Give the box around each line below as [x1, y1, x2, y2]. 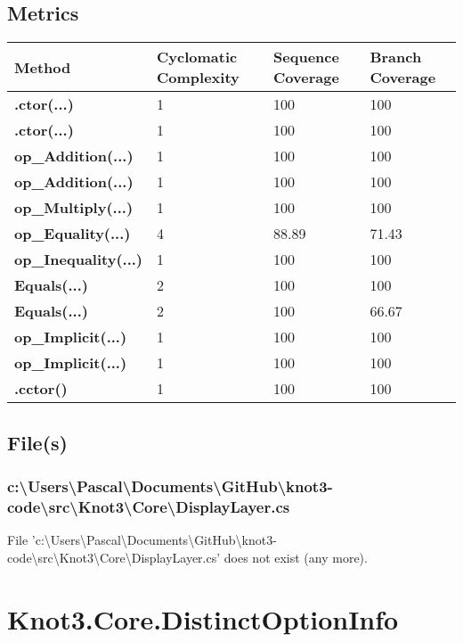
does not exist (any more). [223, 547, 368, 566]
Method [14, 56, 71, 78]
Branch [370, 46, 422, 68]
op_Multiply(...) [14, 197, 134, 218]
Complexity [157, 67, 240, 88]
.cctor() [14, 378, 68, 399]
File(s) [7, 428, 68, 456]
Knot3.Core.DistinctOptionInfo [7, 600, 399, 637]
